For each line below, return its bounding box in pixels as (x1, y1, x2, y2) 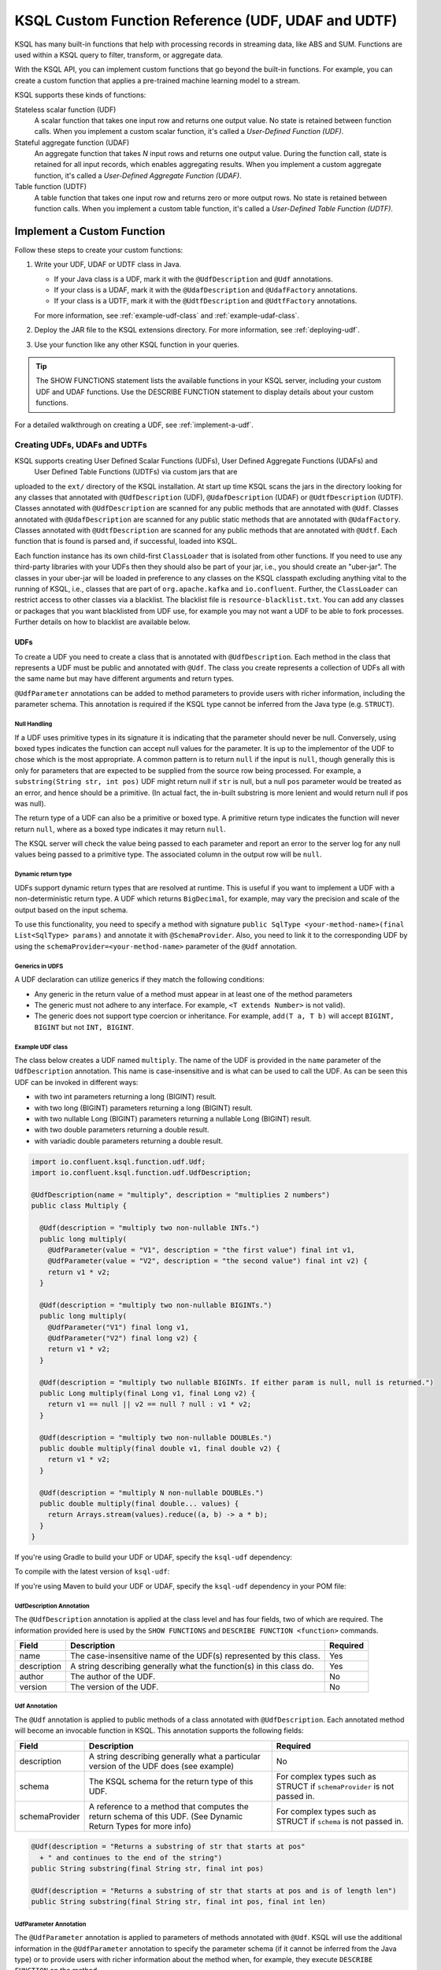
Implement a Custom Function (14, 225, 165, 238)
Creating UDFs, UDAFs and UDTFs (14, 440, 147, 451)
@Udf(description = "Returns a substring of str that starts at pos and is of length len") (31, 1886, 397, 1895)
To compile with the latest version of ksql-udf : (14, 1567, 170, 1576)
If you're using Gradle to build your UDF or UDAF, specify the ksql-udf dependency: (14, 1552, 293, 1562)
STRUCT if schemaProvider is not (276, 1781, 395, 1792)
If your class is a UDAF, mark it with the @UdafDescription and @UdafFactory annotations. (54, 285, 358, 295)
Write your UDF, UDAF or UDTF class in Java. (34, 260, 182, 269)
